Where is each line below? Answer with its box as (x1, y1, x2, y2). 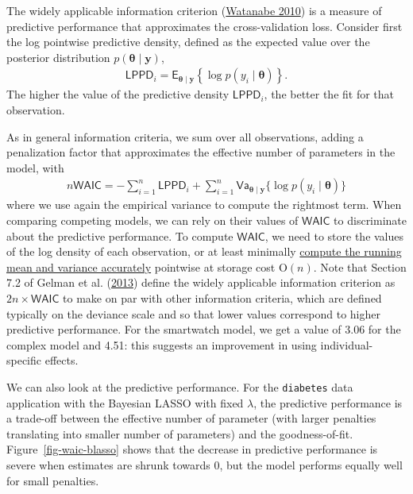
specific (6, 352, 42, 369)
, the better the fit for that (264, 86, 395, 102)
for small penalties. (6, 472, 99, 488)
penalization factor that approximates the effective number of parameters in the (6, 144, 396, 160)
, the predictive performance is (253, 394, 403, 411)
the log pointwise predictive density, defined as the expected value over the (6, 33, 370, 50)
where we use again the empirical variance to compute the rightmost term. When (6, 196, 402, 213)
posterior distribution (6, 48, 110, 65)
